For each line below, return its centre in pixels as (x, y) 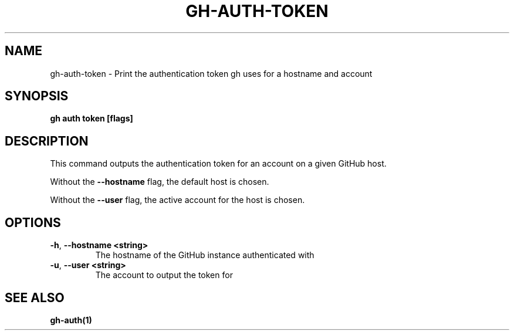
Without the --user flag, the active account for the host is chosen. (177, 200)
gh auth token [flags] (92, 119)
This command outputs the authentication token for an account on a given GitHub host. (218, 164)
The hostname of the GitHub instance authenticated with (205, 255)
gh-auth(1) (71, 320)
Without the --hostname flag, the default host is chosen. (160, 182)
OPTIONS (33, 222)
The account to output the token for (164, 275)
